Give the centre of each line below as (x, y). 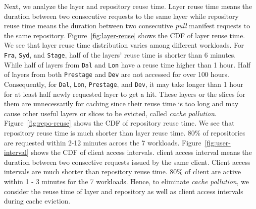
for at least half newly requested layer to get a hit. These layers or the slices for (125, 94)
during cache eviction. (37, 201)
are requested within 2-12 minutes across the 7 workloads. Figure (103, 142)
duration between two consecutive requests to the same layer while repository (121, 16)
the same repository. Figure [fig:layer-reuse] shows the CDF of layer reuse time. (125, 35)
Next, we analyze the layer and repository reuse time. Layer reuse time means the (128, 6)
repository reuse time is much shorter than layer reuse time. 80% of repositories (125, 132)
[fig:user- (218, 142)
